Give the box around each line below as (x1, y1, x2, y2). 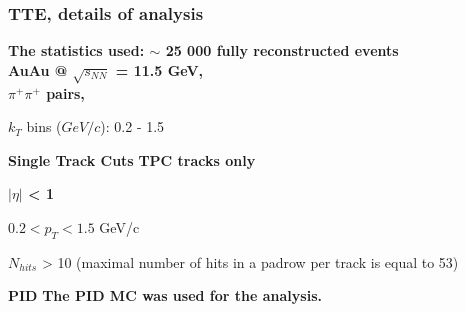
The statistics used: (8, 40, 145, 61)
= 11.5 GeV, (115, 59, 204, 80)
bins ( (26, 116, 62, 137)
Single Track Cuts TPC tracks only (8, 149, 256, 170)
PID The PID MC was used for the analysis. (8, 285, 322, 306)
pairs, (46, 82, 85, 103)
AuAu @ (8, 59, 68, 80)
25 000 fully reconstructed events (165, 40, 399, 61)
